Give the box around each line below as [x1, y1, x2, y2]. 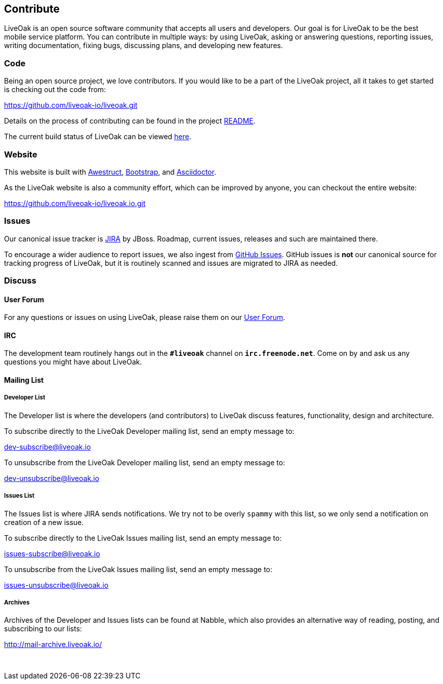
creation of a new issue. [4, 517, 84, 527]
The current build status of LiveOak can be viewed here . [4, 132, 191, 141]
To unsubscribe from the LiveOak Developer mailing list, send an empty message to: [4, 458, 285, 467]
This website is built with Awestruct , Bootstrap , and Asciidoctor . [4, 167, 216, 176]
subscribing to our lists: [4, 624, 82, 633]
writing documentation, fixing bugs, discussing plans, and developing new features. [4, 41, 283, 50]
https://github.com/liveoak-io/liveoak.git [4, 101, 138, 110]
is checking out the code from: [4, 85, 106, 94]
